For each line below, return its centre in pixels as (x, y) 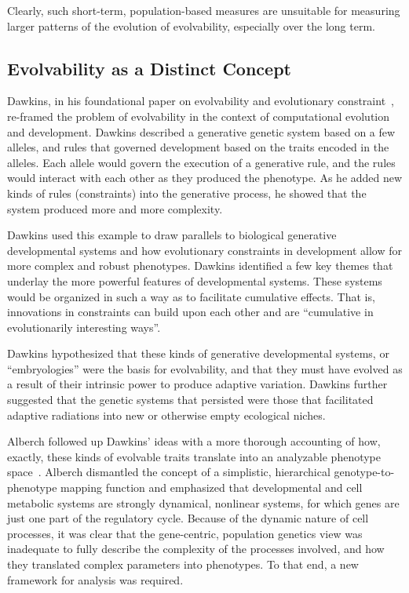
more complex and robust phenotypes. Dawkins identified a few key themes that (200, 266)
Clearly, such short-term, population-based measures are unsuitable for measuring (204, 10)
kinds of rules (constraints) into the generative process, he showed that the (187, 193)
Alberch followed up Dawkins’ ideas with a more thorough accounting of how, (194, 441)
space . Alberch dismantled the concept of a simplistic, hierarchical (169, 472)
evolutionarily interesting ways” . (84, 327)
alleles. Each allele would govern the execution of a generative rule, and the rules (201, 162)
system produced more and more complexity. (115, 208)
